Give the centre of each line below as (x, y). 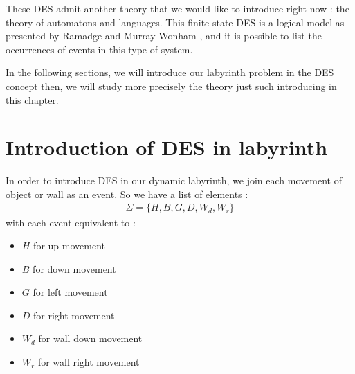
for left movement (70, 292)
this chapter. (32, 99)
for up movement (69, 246)
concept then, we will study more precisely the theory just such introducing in (171, 86)
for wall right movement (89, 362)
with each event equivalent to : (71, 222)
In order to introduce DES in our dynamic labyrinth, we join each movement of (174, 180)
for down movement (74, 268)
